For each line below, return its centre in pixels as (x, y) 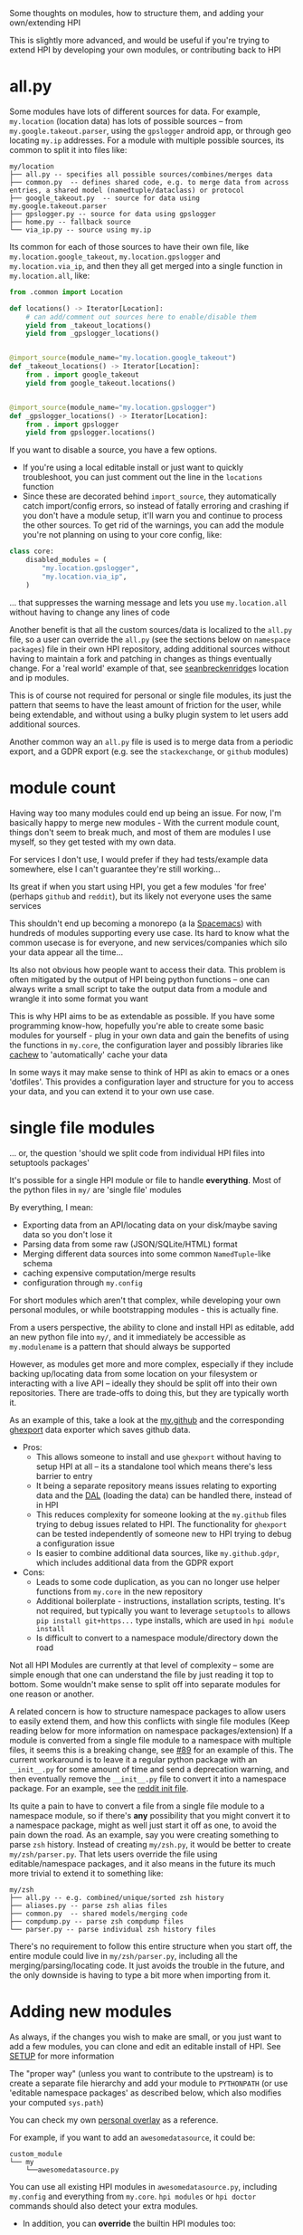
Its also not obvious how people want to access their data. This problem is (148, 969)
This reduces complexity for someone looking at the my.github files (161, 1514)
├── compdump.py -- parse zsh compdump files (96, 1921)
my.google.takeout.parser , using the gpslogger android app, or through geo (151, 130)
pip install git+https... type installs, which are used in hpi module (165, 1620)
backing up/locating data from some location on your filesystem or (133, 1373)
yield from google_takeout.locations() (101, 383)
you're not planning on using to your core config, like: (122, 535)
